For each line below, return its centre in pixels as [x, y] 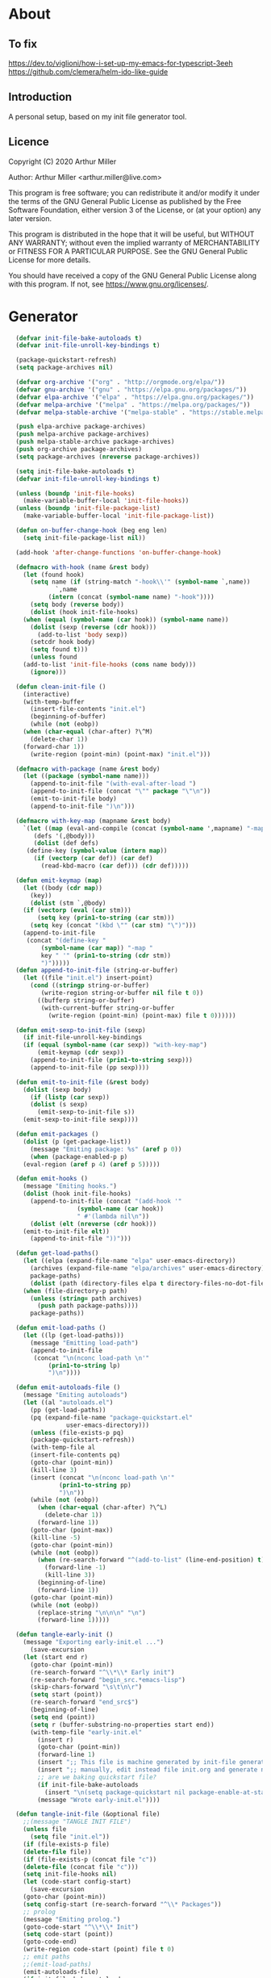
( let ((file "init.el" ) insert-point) [88, 978]
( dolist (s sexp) [59, 1105]
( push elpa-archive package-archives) [81, 427]
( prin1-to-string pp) [95, 1485]
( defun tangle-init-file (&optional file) [88, 1814]
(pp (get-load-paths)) [68, 1410]
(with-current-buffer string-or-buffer [108, 1008]
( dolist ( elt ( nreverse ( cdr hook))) [93, 1223]
